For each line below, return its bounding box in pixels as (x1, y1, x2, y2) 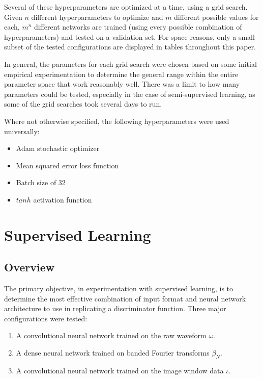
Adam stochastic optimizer (16, 143, 100, 154)
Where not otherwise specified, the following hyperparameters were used (4, 115, 229, 126)
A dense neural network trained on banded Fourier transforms (16, 347, 210, 358)
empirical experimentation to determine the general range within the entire (4, 68, 238, 79)
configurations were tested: (4, 313, 87, 323)
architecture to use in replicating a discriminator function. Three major (4, 303, 226, 314)
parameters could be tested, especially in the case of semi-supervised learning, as (4, 88, 255, 99)
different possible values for (174, 11, 259, 22)
